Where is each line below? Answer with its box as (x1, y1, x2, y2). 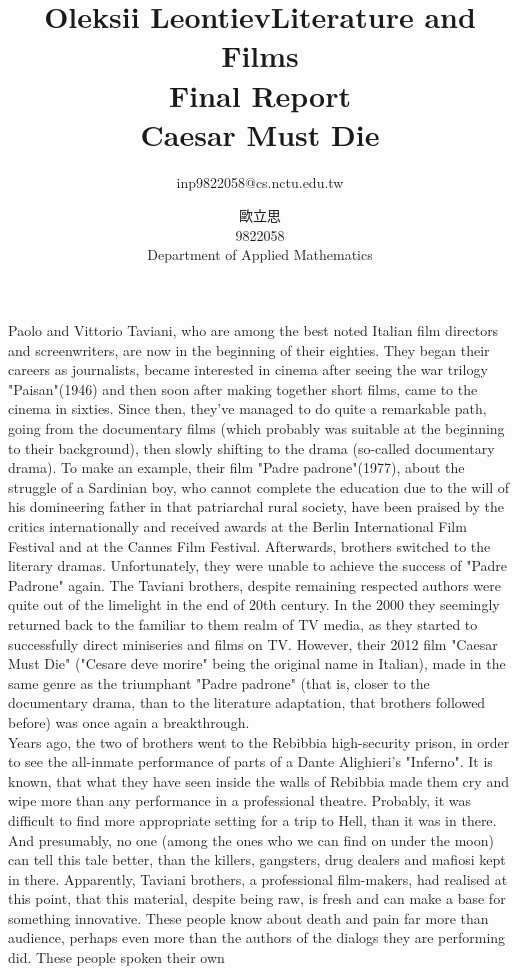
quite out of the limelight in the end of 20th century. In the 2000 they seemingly (8, 594, 500, 615)
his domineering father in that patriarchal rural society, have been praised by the (8, 496, 504, 517)
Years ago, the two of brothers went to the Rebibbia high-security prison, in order (8, 731, 510, 752)
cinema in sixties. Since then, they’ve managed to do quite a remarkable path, (8, 398, 487, 419)
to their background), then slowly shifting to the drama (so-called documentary (8, 437, 495, 458)
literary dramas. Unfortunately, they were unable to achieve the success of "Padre (8, 555, 508, 576)
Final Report (168, 74, 351, 115)
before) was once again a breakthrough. (8, 711, 250, 732)
